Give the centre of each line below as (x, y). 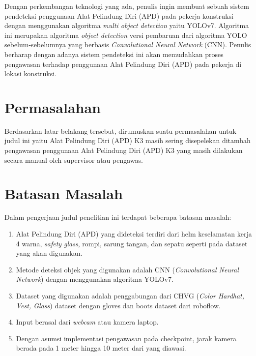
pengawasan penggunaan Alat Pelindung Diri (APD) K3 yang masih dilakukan (124, 150)
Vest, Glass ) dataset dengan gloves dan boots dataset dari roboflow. (118, 305)
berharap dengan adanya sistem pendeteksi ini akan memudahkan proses (114, 54)
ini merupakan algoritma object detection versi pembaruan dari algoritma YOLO (126, 35)
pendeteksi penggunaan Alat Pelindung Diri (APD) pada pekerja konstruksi (119, 15)
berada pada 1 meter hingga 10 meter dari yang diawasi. (101, 348)
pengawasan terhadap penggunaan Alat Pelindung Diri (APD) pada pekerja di (123, 64)
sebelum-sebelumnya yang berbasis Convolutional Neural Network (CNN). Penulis (128, 44)
